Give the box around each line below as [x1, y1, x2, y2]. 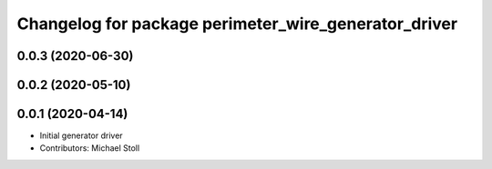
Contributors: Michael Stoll [39, 143, 140, 154]
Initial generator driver [39, 130, 123, 141]
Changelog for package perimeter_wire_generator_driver [16, 14, 458, 34]
